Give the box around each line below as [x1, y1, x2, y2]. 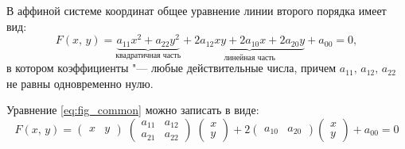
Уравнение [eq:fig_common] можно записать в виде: [6, 101, 259, 118]
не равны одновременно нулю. [6, 74, 154, 91]
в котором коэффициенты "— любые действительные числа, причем [6, 59, 337, 76]
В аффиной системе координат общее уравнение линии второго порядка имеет [6, 2, 387, 18]
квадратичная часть [115, 51, 181, 59]
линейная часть [224, 53, 276, 62]
